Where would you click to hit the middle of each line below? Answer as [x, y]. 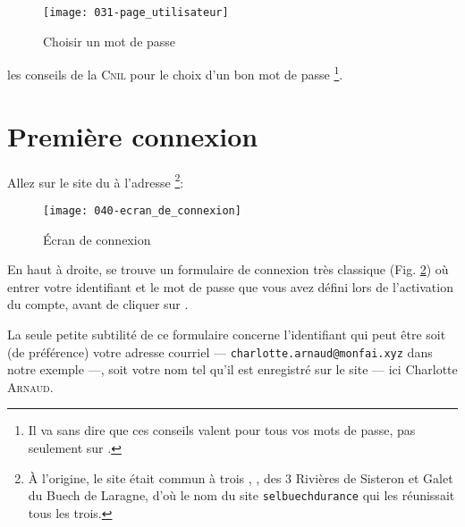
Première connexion [133, 135]
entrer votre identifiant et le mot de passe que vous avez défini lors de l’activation [230, 286]
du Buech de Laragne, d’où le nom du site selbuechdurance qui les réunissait [241, 495]
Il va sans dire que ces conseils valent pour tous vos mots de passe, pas [222, 430]
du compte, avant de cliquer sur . [98, 304]
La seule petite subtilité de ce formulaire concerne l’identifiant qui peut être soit [227, 334]
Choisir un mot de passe [110, 41]
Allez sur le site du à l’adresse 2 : [96, 180]
